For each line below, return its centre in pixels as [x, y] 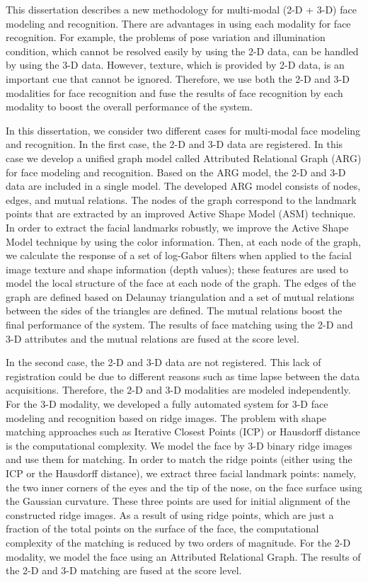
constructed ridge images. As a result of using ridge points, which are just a [170, 514]
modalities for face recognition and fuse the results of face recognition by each [174, 92]
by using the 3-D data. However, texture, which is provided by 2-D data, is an [175, 65]
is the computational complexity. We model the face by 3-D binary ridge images [179, 445]
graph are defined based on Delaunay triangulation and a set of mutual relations [180, 296]
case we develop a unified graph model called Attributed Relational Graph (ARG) [184, 158]
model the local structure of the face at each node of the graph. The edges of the [181, 283]
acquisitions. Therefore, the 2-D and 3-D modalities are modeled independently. [178, 390]
